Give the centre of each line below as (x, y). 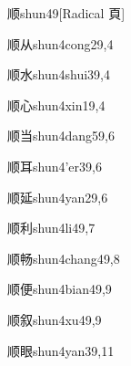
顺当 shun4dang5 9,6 (61, 136)
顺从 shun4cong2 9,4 (60, 43)
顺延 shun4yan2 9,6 (58, 197)
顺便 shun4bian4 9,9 (60, 289)
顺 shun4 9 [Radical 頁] (66, 13)
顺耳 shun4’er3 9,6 (55, 166)
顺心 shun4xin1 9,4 (56, 105)
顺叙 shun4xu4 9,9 (55, 319)
